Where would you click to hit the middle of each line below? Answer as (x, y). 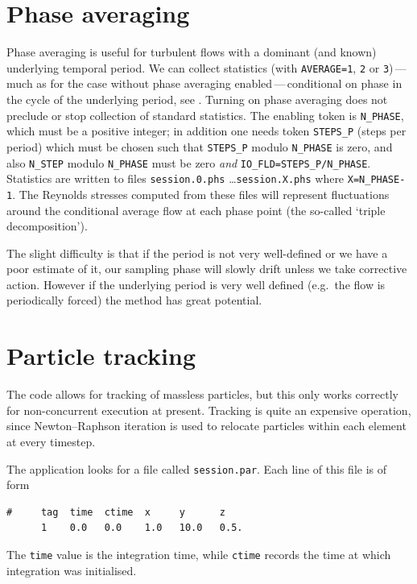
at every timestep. (51, 441)
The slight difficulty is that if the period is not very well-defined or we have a (197, 253)
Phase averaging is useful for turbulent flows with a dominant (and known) (192, 52)
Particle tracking (101, 356)
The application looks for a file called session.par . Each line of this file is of (197, 468)
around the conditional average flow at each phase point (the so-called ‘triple (196, 210)
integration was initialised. (72, 570)
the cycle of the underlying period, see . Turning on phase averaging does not (197, 99)
